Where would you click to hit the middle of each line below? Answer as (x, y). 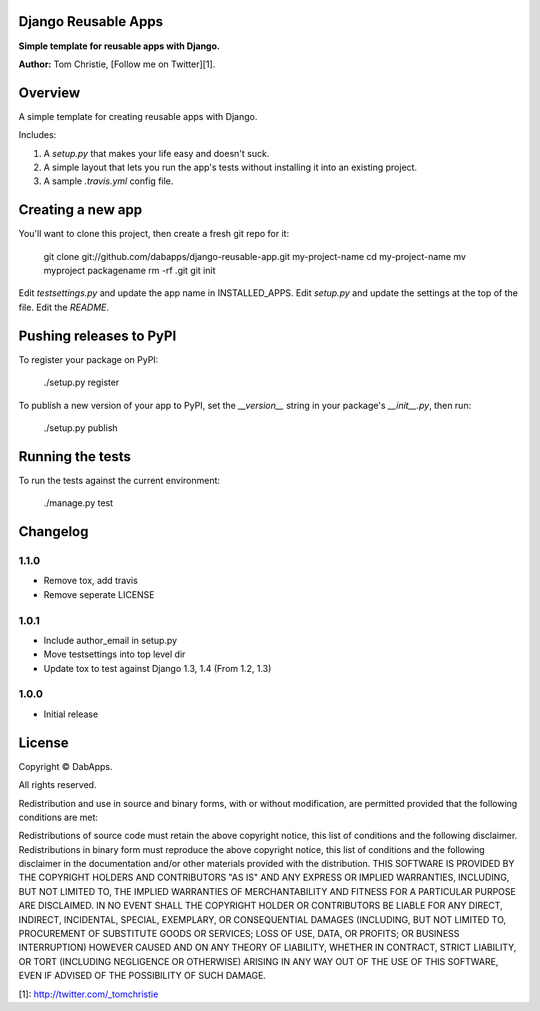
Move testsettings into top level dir (114, 654)
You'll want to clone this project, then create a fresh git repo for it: (154, 234)
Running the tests (75, 456)
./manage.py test (78, 503)
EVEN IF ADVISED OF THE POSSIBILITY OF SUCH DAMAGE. (142, 976)
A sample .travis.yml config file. (108, 181)
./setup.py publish (81, 427)
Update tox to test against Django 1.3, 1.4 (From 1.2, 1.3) (157, 668)
